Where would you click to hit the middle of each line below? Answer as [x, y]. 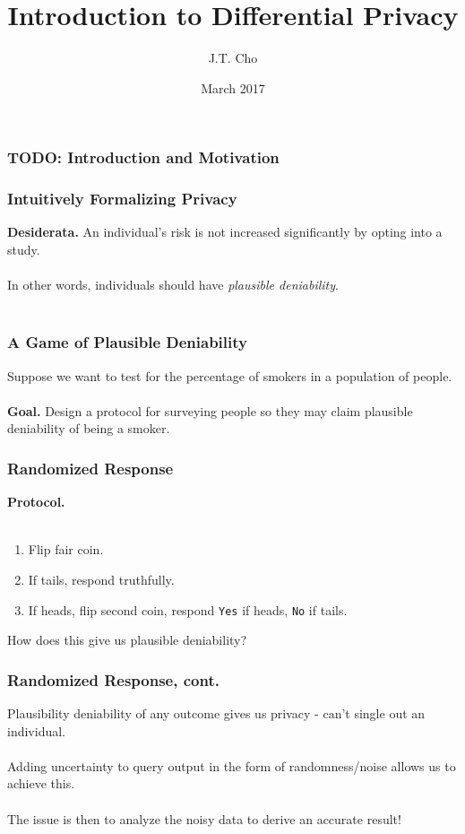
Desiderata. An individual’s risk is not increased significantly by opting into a [225, 232]
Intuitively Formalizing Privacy [122, 199]
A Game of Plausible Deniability [127, 342]
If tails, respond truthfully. [101, 580]
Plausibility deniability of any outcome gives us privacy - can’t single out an [216, 713]
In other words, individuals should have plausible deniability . [173, 285]
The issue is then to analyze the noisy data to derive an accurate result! [204, 818]
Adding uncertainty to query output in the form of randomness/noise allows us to [232, 765]
